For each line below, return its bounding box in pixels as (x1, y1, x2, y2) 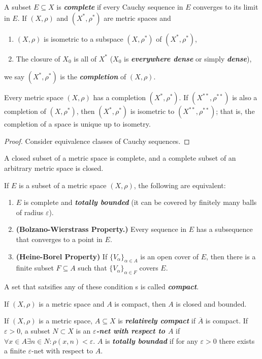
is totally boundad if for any (105, 335, 198, 346)
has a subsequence (196, 224, 253, 234)
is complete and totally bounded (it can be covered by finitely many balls (23, 197, 257, 207)
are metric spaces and (104, 12, 171, 23)
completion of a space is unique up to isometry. (4, 118, 151, 129)
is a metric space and (39, 298, 105, 309)
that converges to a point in (16, 233, 103, 244)
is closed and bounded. (176, 298, 247, 309)
